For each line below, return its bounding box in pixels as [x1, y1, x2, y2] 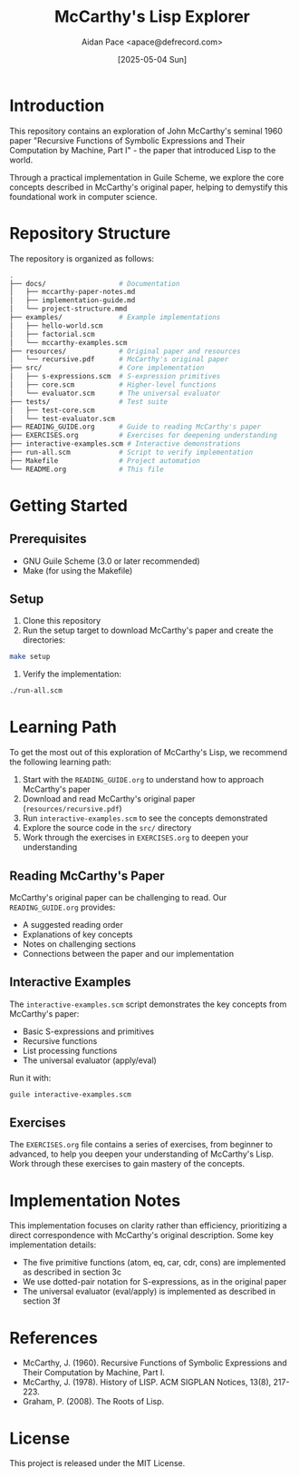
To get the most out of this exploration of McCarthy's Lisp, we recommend [9, 747, 288, 758]
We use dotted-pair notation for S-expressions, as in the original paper [22, 1276, 287, 1287]
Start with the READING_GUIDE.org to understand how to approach [22, 774, 265, 785]
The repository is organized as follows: [9, 252, 155, 264]
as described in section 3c [22, 1266, 122, 1277]
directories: [22, 635, 66, 645]
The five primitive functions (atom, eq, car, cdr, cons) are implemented [22, 1257, 286, 1268]
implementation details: [9, 1239, 97, 1250]
